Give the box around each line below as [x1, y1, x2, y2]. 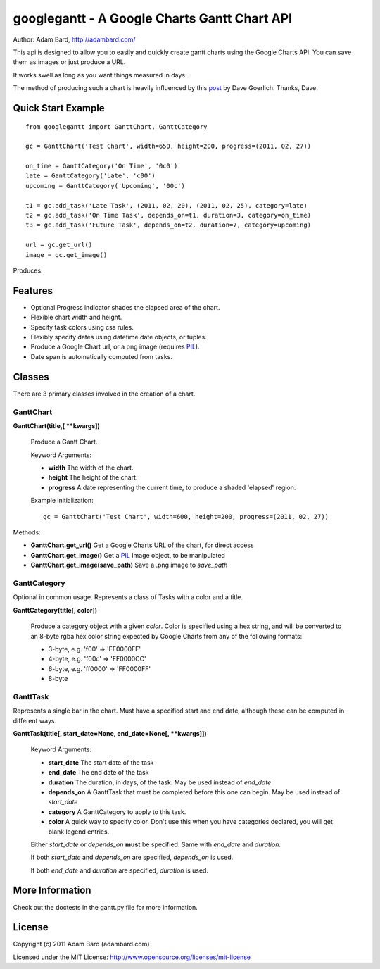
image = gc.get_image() [25, 251, 108, 258]
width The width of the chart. [48, 463, 134, 472]
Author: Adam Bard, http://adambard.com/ [13, 35, 136, 44]
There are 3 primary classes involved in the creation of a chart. [13, 389, 196, 398]
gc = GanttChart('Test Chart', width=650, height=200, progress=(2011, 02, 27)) [25, 142, 312, 151]
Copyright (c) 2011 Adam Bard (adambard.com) [13, 940, 151, 949]
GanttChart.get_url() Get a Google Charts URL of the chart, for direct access [30, 541, 254, 549]
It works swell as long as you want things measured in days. [13, 70, 187, 79]
